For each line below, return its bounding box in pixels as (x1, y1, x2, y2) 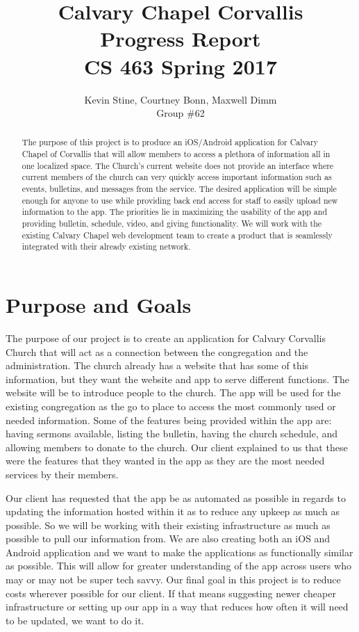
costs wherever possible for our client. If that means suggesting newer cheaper (6, 585, 336, 600)
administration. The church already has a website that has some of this (6, 358, 309, 373)
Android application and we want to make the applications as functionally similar (6, 544, 353, 559)
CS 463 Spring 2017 (83, 51, 277, 80)
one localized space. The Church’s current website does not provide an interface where (22, 159, 334, 171)
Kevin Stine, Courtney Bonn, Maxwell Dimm (84, 92, 277, 106)
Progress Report (100, 24, 261, 53)
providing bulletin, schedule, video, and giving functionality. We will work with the (22, 218, 322, 229)
